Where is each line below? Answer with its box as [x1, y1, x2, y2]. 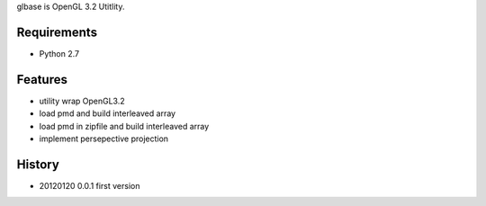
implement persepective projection [39, 133, 169, 144]
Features [16, 72, 67, 87]
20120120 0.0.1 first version [39, 180, 140, 191]
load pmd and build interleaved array [39, 108, 175, 119]
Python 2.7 [39, 48, 80, 58]
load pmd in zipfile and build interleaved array [39, 121, 210, 131]
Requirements [16, 24, 98, 40]
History [16, 157, 60, 172]
